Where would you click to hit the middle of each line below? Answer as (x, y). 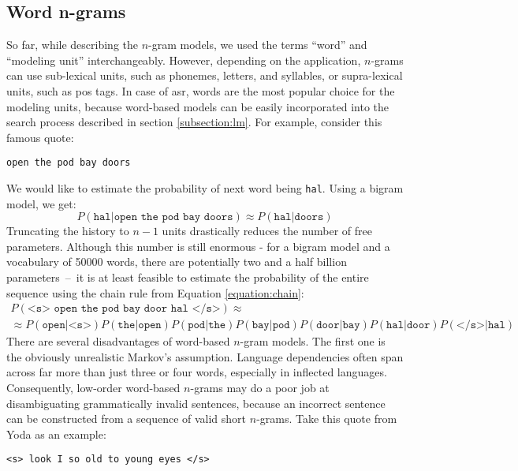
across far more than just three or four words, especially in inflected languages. (197, 372)
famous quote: (40, 137)
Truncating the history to (68, 231)
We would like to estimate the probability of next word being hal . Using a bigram (205, 188)
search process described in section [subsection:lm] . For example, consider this (194, 122)
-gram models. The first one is (313, 341)
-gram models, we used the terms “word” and (258, 45)
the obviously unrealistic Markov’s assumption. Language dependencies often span (205, 356)
